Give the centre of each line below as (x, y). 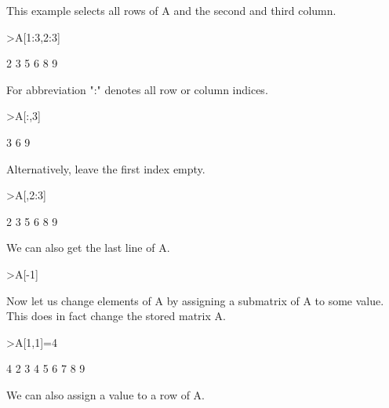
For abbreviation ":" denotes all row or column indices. (137, 89)
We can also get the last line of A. (88, 248)
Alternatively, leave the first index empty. (106, 168)
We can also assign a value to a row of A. (106, 394)
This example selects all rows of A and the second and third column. (171, 10)
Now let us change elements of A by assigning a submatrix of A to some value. (195, 300)
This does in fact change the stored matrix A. (116, 316)
